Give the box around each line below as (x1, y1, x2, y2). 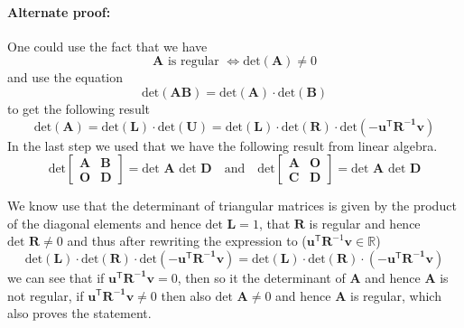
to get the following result (7, 98, 151, 117)
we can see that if (7, 267, 105, 286)
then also (161, 286, 211, 305)
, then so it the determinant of (177, 267, 346, 286)
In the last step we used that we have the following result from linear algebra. (7, 136, 438, 155)
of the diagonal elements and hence (7, 213, 201, 232)
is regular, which (350, 286, 441, 305)
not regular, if (7, 286, 84, 305)
